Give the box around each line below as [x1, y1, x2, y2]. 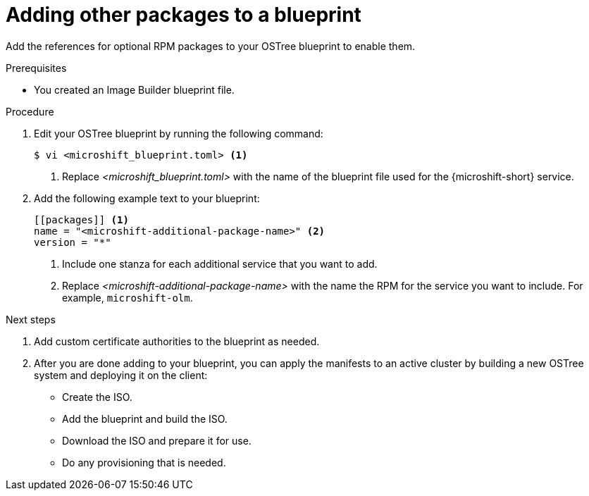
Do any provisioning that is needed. [62, 456, 226, 469]
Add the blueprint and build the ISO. [62, 412, 228, 425]
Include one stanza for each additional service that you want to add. [62, 257, 378, 270]
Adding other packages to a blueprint [6, 3, 361, 27]
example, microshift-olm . [62, 291, 193, 304]
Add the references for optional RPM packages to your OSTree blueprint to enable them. [6, 39, 416, 52]
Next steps [6, 313, 56, 325]
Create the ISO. [62, 390, 132, 403]
